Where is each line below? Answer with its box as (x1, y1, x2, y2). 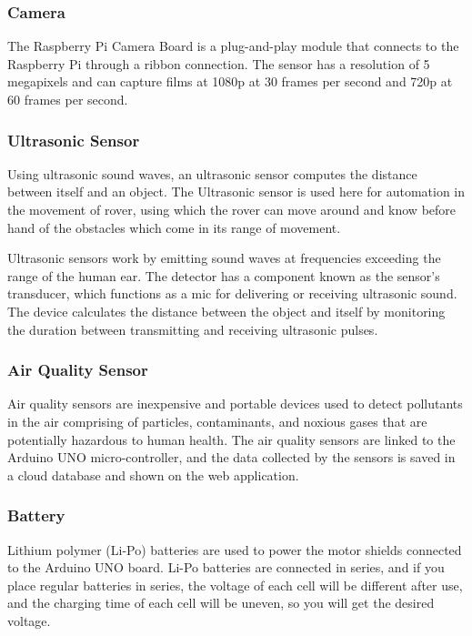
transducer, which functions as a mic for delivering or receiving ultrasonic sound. (7, 284, 457, 303)
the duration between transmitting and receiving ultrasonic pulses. (7, 319, 378, 338)
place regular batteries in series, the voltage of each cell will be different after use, (7, 575, 463, 594)
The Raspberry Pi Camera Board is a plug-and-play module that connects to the (7, 36, 459, 56)
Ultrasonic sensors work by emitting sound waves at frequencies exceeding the (7, 248, 441, 268)
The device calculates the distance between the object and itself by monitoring (7, 301, 446, 320)
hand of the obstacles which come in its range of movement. (7, 217, 341, 237)
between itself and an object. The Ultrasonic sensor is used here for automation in (7, 182, 466, 201)
